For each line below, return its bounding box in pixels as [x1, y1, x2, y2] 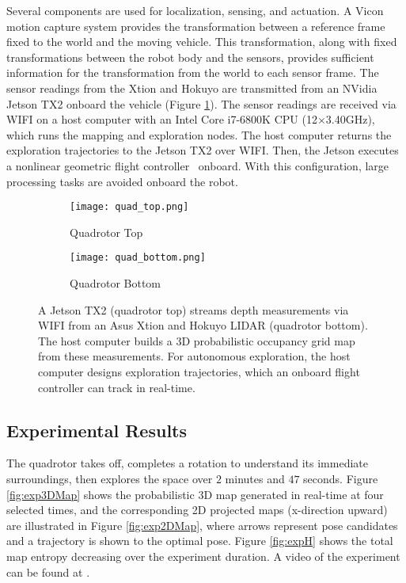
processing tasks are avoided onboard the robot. [6, 173, 238, 189]
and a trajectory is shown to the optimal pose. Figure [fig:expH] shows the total [6, 532, 393, 549]
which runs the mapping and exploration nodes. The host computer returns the [6, 126, 392, 143]
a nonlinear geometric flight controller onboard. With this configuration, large [6, 157, 389, 173]
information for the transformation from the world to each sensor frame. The [6, 64, 379, 81]
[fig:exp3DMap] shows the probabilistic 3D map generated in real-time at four [6, 486, 384, 502]
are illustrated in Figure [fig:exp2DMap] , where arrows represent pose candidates [6, 516, 398, 533]
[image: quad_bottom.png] [70, 252, 206, 264]
